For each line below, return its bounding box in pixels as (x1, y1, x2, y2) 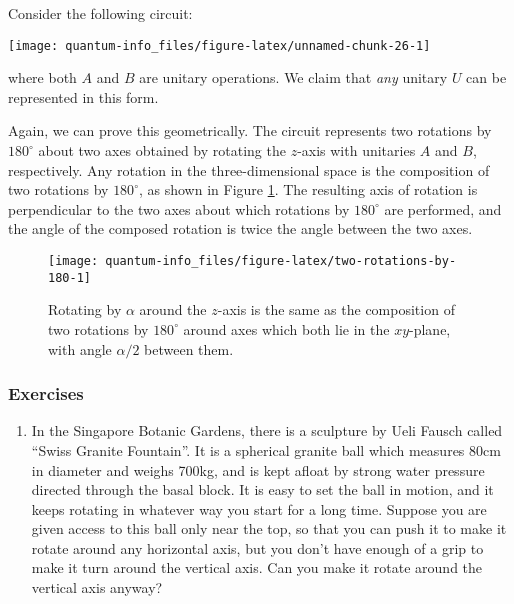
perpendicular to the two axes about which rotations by (8, 198, 350, 219)
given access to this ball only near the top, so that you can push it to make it (31, 518, 507, 539)
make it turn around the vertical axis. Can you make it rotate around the (31, 557, 483, 578)
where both (8, 67, 77, 88)
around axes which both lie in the (183, 318, 390, 339)
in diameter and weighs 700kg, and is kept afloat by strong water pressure (31, 459, 485, 480)
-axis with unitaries (297, 140, 416, 161)
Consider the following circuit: (8, 3, 193, 23)
